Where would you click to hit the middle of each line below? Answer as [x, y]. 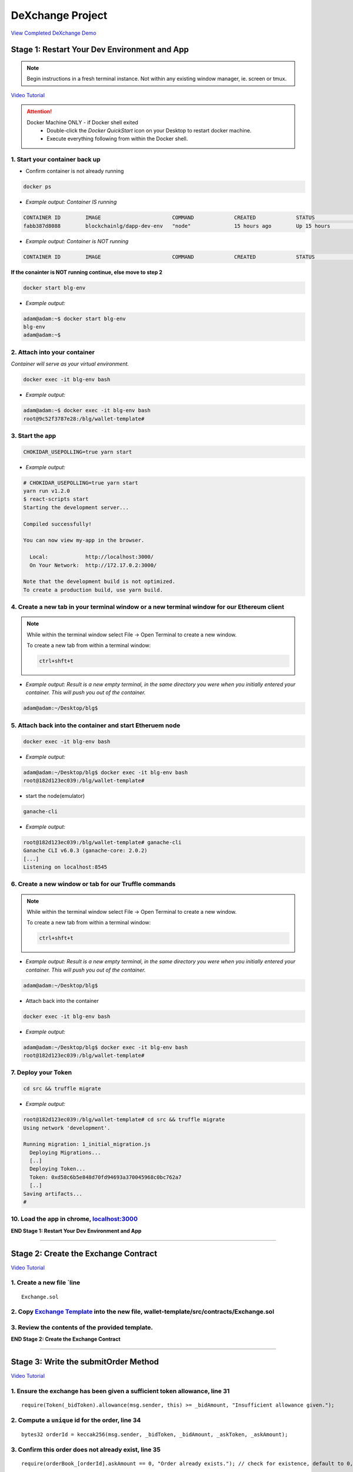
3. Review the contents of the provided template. [82, 1327]
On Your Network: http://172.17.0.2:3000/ [93, 565]
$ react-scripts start [56, 499]
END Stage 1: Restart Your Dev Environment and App [76, 1231]
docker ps [37, 187]
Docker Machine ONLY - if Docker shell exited [82, 122]
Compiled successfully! [58, 524]
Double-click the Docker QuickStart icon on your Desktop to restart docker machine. [149, 130]
